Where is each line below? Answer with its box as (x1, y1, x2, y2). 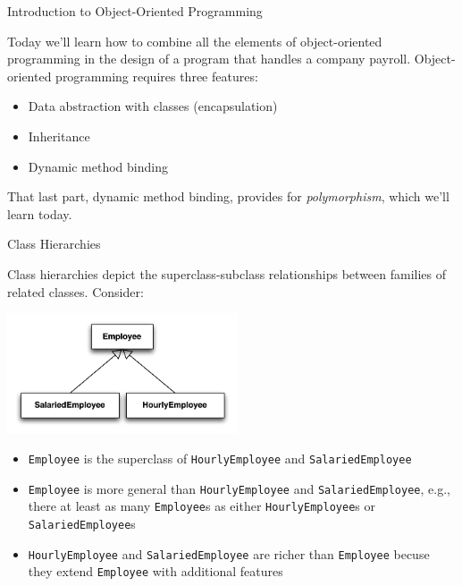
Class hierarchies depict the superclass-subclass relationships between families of (7, 264, 447, 283)
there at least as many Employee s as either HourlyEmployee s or (28, 497, 375, 515)
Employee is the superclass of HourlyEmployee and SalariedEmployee (28, 449, 412, 468)
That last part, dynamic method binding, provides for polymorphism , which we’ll (7, 187, 449, 206)
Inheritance (28, 126, 90, 145)
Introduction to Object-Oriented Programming (7, 2, 263, 20)
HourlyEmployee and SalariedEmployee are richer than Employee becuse (28, 544, 430, 563)
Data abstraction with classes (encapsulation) (28, 97, 278, 115)
